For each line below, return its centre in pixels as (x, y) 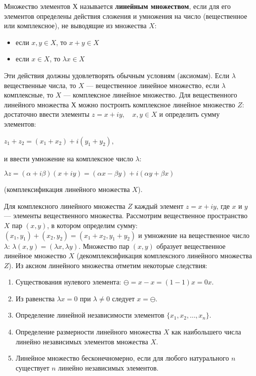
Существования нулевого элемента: (68, 282)
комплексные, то (29, 95)
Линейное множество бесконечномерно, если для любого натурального (122, 358)
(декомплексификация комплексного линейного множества (164, 256)
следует (123, 298)
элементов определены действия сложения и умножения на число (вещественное (126, 16)
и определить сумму (190, 114)
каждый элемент (159, 206)
